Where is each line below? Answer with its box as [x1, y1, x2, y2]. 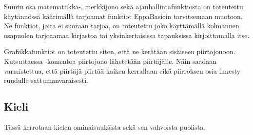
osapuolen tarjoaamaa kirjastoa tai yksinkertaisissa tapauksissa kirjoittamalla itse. [4, 30, 250, 40]
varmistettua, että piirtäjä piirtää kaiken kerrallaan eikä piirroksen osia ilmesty [4, 65, 241, 76]
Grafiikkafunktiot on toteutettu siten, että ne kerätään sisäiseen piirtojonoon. [4, 46, 235, 57]
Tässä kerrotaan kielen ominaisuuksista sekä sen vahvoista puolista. [4, 121, 206, 132]
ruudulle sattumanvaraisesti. [4, 75, 88, 85]
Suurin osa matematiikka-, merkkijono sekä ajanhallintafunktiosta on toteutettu [4, 1, 243, 11]
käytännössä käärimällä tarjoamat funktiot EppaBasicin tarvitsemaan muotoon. [4, 11, 243, 21]
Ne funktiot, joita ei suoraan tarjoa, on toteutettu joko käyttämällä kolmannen [4, 20, 239, 31]
